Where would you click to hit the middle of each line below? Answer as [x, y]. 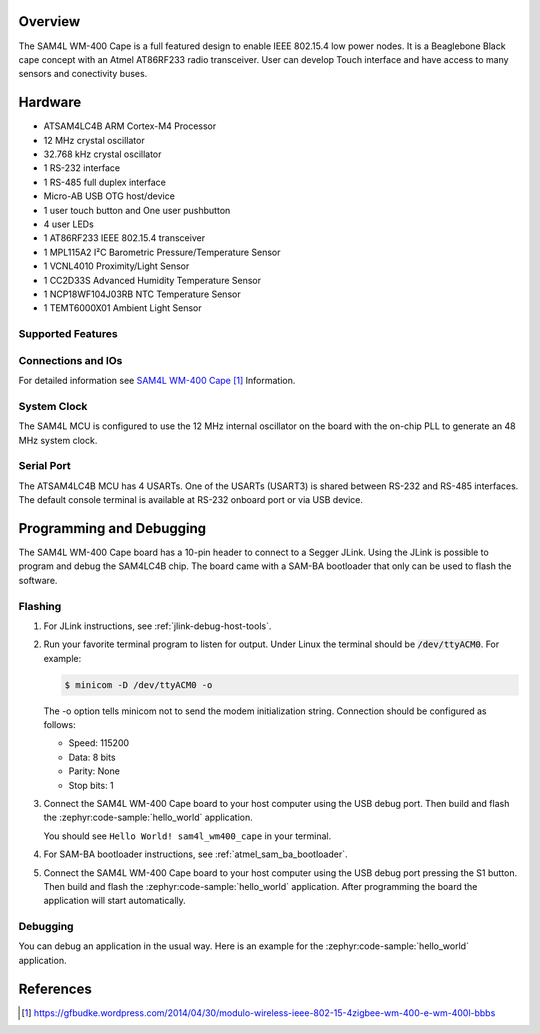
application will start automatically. [115, 901]
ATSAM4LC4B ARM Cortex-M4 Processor [130, 126]
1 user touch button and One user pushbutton [137, 210]
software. [38, 580]
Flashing [40, 606]
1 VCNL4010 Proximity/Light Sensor [116, 266]
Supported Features [68, 334]
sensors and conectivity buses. [83, 74]
